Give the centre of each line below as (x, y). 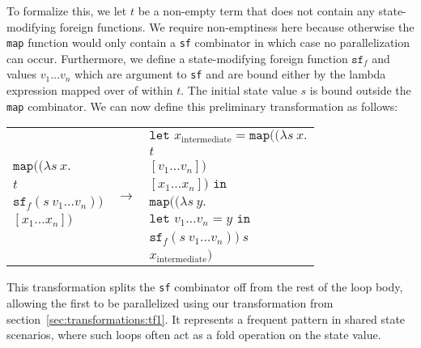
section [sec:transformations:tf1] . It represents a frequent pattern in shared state (206, 318)
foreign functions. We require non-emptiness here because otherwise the (237, 26)
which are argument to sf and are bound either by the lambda (230, 74)
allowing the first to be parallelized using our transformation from (170, 303)
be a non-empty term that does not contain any (256, 11)
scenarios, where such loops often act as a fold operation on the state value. (194, 335)
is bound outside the (360, 90)
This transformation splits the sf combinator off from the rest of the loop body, (205, 287)
